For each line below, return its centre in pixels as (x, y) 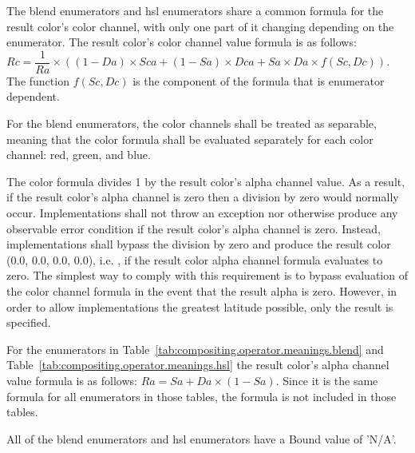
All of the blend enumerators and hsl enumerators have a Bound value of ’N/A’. (202, 438)
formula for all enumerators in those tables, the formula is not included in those (202, 396)
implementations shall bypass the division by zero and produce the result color (199, 244)
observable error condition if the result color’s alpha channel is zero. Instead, (194, 228)
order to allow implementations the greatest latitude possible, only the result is (200, 306)
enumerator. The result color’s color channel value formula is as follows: (182, 42)
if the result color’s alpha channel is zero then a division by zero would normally (203, 197)
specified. (29, 322)
